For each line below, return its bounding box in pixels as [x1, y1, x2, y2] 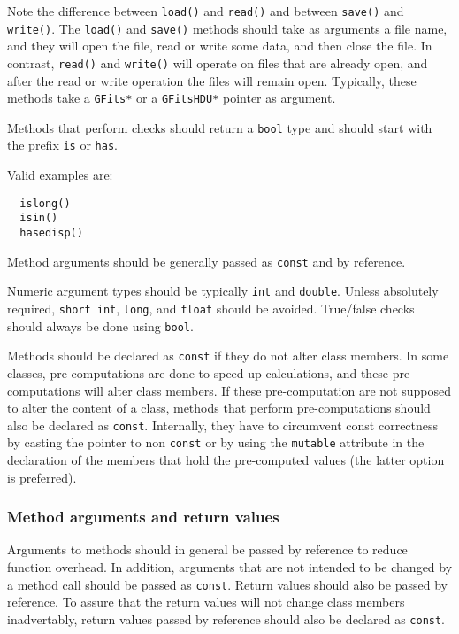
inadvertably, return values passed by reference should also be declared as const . [7, 609, 446, 628]
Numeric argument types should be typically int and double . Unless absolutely [7, 282, 439, 300]
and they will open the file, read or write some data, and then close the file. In [7, 36, 432, 55]
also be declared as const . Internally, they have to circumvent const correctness [7, 415, 439, 434]
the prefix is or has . [7, 135, 118, 154]
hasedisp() [19, 227, 83, 240]
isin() [19, 212, 58, 225]
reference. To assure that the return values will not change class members [7, 592, 405, 611]
